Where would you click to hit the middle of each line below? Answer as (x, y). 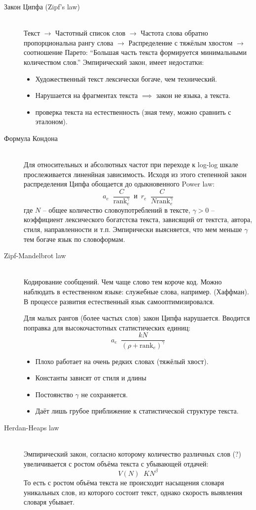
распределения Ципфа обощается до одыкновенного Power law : (119, 184)
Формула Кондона (31, 138)
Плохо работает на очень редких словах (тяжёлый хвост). (122, 361)
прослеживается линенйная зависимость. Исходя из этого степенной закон (135, 174)
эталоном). (51, 121)
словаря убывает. (49, 502)
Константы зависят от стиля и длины (91, 378)
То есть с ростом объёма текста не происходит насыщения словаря (124, 482)
